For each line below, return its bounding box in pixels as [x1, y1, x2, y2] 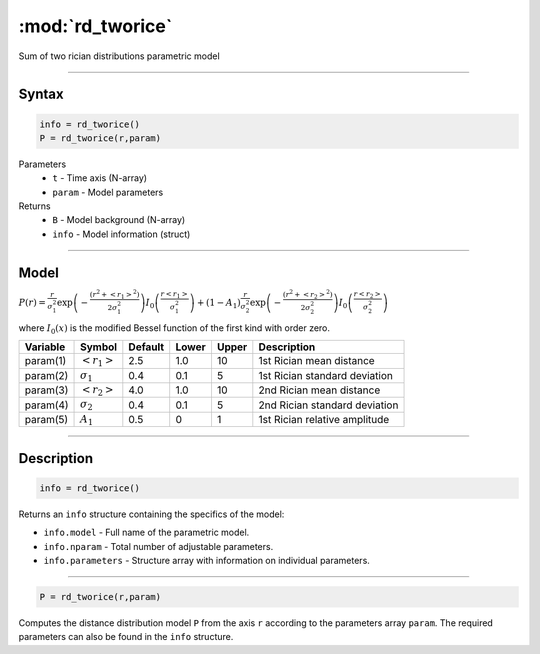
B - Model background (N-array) [52, 214, 186, 226]
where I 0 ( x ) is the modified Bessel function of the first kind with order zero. [18, 321, 330, 336]
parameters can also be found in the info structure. [18, 631, 234, 643]
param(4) [24, 398, 69, 412]
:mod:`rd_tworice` [18, 15, 173, 37]
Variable [24, 340, 66, 354]
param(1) [24, 354, 67, 368]
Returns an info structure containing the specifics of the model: [18, 508, 285, 520]
